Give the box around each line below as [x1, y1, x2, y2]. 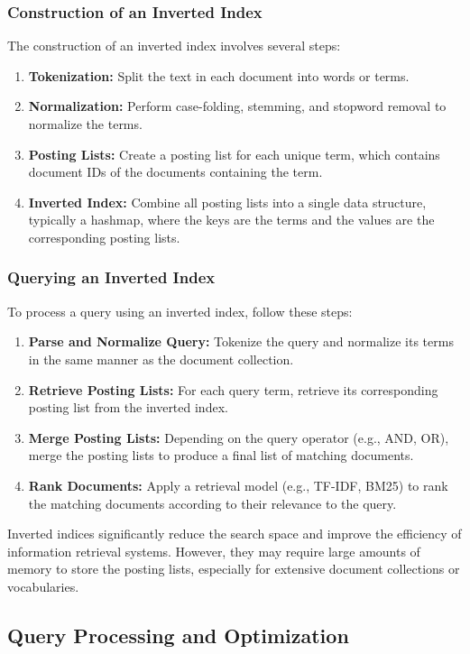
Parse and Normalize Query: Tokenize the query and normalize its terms [28, 332, 454, 351]
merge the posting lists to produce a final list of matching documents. [28, 446, 414, 465]
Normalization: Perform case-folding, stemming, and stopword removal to [28, 97, 447, 115]
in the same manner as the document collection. [28, 349, 294, 368]
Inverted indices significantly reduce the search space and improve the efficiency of [7, 524, 462, 543]
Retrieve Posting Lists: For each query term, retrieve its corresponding [28, 380, 438, 399]
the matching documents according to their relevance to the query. [28, 493, 397, 512]
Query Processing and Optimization [7, 621, 349, 649]
